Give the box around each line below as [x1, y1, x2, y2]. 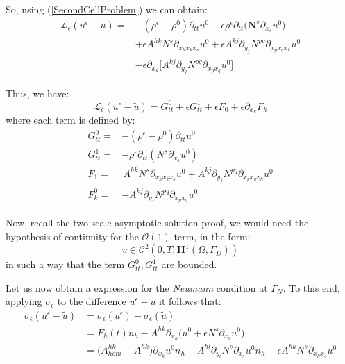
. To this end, [283, 280, 340, 295]
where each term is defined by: [6, 113, 135, 127]
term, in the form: [174, 229, 251, 243]
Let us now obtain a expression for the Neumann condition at [6, 280, 268, 295]
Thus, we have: [6, 85, 69, 100]
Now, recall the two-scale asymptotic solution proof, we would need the [6, 215, 309, 229]
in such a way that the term [6, 257, 125, 272]
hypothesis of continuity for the [6, 229, 139, 243]
